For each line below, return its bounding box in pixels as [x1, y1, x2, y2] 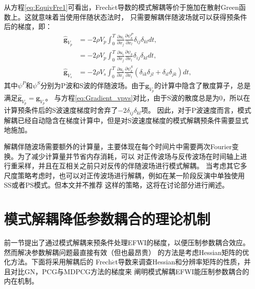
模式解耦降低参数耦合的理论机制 [4, 209, 211, 229]
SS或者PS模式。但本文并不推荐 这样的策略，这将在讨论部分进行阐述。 [4, 180, 229, 190]
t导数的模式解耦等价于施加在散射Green [114, 2, 239, 12]
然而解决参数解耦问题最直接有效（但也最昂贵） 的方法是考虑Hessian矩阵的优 [4, 247, 250, 257]
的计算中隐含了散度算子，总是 [154, 80, 251, 90]
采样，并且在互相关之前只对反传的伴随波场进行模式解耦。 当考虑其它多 [17, 161, 247, 171]
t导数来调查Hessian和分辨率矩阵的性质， [115, 257, 244, 267]
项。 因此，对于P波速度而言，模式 [141, 105, 252, 115]
